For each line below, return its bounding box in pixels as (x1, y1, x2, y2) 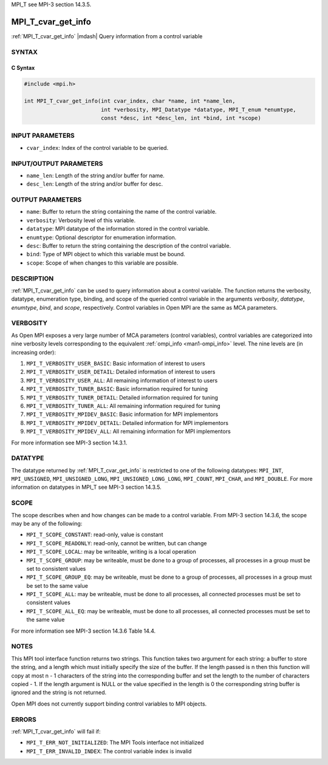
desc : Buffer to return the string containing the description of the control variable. (26, 242, 231, 249)
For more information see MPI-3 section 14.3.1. (11, 439, 128, 446)
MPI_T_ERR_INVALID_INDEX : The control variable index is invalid (26, 747, 192, 755)
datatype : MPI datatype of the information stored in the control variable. (26, 225, 210, 233)
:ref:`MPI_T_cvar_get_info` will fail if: (11, 727, 101, 735)
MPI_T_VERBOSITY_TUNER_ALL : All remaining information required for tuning (26, 402, 221, 409)
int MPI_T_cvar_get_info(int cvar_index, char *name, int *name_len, (24, 98, 236, 104)
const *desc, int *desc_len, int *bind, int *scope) (100, 115, 261, 121)
